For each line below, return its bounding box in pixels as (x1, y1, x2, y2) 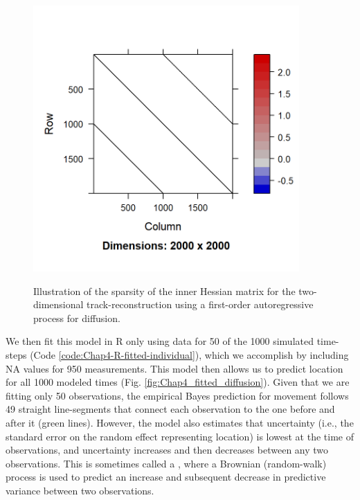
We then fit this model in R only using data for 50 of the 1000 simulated (6, 334, 314, 348)
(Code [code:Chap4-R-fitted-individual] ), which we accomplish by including (30, 347, 349, 361)
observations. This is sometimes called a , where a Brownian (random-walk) (6, 456, 327, 470)
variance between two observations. (6, 483, 154, 497)
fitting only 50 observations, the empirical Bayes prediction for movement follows (6, 388, 349, 402)
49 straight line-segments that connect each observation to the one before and (6, 402, 335, 416)
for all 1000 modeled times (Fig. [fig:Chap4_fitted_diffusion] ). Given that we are (6, 375, 350, 389)
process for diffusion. (33, 310, 120, 325)
